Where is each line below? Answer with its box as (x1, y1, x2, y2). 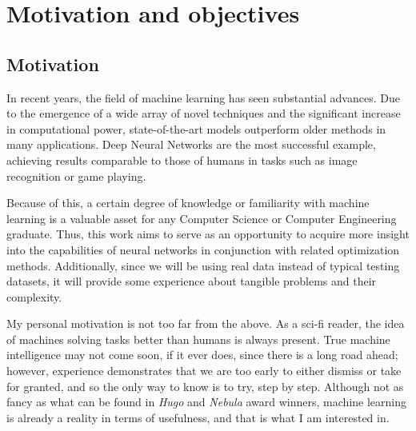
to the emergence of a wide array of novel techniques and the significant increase (6, 105, 401, 122)
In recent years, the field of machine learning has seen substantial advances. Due (6, 89, 400, 106)
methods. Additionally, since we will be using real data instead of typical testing (6, 257, 400, 273)
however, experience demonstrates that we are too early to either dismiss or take (6, 362, 402, 379)
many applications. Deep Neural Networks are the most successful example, (6, 136, 376, 153)
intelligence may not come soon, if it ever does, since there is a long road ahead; (6, 346, 398, 363)
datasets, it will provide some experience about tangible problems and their (6, 273, 377, 289)
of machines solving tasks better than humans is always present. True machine (6, 330, 390, 347)
